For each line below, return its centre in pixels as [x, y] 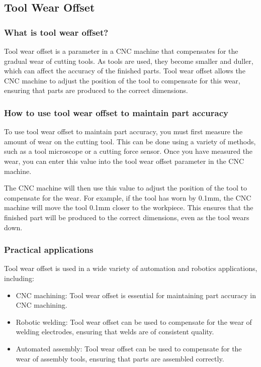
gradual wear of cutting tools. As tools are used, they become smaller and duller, [129, 61]
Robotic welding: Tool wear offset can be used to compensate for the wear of [134, 322]
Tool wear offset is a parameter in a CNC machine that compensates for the [121, 51]
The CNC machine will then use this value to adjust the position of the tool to [125, 188]
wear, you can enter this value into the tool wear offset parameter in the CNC [124, 161]
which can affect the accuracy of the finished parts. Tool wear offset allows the [125, 71]
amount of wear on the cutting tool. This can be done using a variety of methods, [130, 141]
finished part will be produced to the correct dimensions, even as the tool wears [127, 217]
